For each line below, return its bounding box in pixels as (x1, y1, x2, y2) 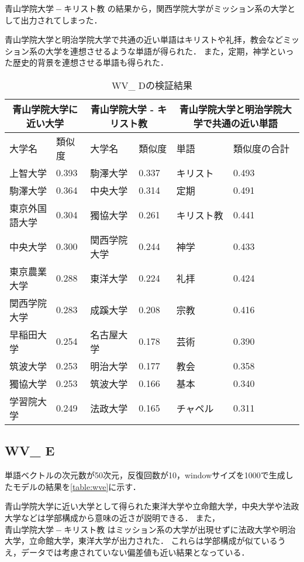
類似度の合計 (233, 141, 289, 155)
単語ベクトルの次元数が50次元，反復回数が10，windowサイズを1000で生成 (5, 469, 285, 481)
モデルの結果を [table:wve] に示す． (12, 480, 141, 492)
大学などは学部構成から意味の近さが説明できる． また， (5, 511, 220, 523)
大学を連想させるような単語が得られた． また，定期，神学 (45, 44, 270, 57)
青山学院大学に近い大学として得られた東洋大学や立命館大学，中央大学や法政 (5, 500, 299, 512)
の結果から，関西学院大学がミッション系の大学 (107, 2, 288, 14)
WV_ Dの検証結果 (111, 78, 192, 92)
